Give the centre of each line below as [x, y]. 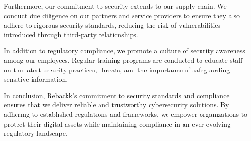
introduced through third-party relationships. [71, 34]
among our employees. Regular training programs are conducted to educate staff [123, 60]
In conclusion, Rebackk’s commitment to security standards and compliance [117, 95]
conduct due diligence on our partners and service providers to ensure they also [122, 15]
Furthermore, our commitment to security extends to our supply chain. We [115, 6]
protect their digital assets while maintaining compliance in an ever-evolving [117, 123]
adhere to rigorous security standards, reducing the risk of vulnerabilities [112, 25]
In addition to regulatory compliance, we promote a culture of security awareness [125, 50]
